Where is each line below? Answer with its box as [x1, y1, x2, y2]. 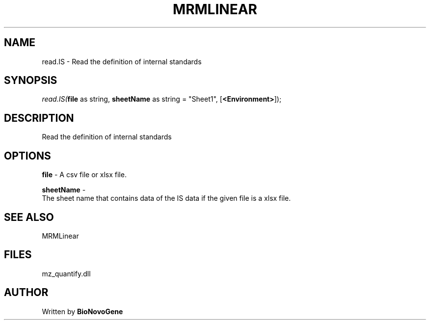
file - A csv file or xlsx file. [42, 170, 127, 179]
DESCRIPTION [4, 111, 74, 124]
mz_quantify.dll [42, 269, 91, 278]
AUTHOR [4, 286, 49, 299]
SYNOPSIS [4, 74, 57, 87]
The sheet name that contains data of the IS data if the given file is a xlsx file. [42, 194, 291, 203]
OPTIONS [4, 149, 51, 162]
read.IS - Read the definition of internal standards [42, 57, 202, 66]
